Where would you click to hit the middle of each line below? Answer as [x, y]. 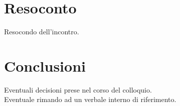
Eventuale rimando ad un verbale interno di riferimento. [90, 99]
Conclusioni [45, 65]
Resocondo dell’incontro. [42, 32]
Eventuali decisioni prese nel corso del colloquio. [78, 89]
